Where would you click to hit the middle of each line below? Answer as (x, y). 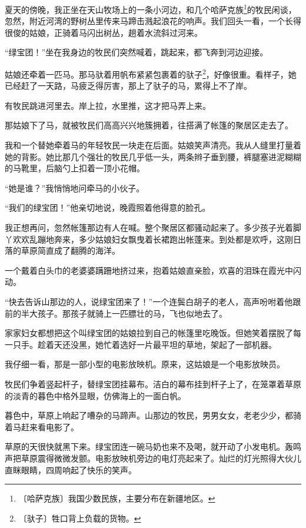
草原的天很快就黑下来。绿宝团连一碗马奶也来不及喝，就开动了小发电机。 (145, 446)
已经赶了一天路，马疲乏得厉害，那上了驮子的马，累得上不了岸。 (128, 86)
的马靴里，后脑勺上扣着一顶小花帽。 (75, 168)
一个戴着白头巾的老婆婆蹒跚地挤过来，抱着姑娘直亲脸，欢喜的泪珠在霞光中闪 (153, 270)
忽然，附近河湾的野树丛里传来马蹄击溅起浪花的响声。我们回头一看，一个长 (149, 21)
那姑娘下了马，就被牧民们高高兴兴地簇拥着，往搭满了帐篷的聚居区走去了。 (149, 125)
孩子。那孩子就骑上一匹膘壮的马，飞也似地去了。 (132, 313)
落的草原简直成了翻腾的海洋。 (62, 250)
